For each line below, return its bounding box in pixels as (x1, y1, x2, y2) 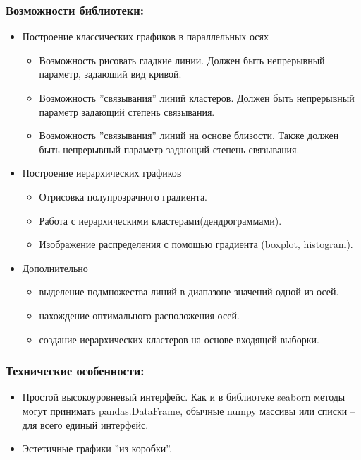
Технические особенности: (6, 362, 145, 379)
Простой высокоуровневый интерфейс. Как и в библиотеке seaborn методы (22, 389, 345, 404)
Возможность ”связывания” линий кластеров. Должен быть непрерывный (39, 90, 355, 105)
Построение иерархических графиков (22, 165, 182, 180)
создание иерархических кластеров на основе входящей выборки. (39, 331, 319, 346)
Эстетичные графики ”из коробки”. (22, 441, 172, 456)
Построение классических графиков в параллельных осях (22, 29, 269, 44)
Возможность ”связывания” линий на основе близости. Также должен (39, 128, 339, 143)
